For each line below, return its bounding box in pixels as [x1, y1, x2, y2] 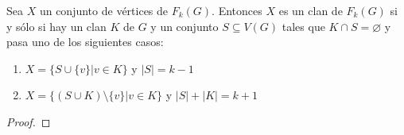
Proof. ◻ [6, 113, 51, 129]
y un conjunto [150, 17, 219, 34]
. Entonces [212, 2, 262, 18]
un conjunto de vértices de [39, 2, 169, 18]
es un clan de [278, 2, 343, 18]
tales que [282, 17, 325, 34]
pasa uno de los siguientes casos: [6, 33, 164, 50]
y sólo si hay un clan [6, 17, 107, 34]
